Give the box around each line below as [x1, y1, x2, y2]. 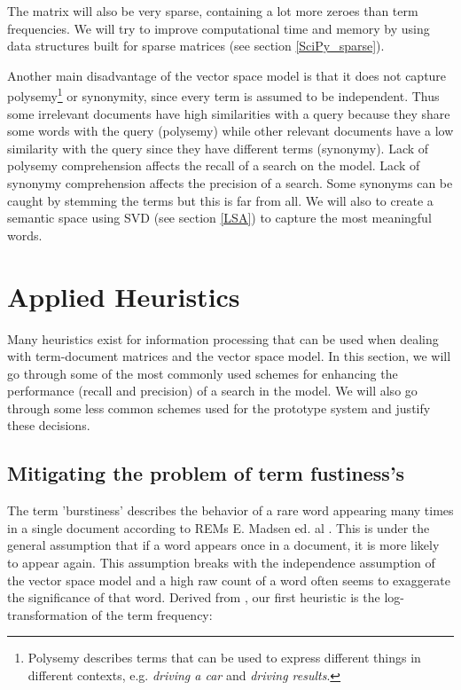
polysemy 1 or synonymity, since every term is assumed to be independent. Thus [7, 84, 440, 106]
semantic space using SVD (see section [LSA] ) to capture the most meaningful [7, 208, 432, 227]
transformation [7, 605, 88, 623]
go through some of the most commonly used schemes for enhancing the [7, 364, 398, 382]
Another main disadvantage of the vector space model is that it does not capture [7, 66, 447, 84]
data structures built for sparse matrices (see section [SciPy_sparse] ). [7, 36, 385, 55]
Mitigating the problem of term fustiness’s [7, 459, 405, 487]
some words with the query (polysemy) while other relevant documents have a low [7, 122, 454, 140]
